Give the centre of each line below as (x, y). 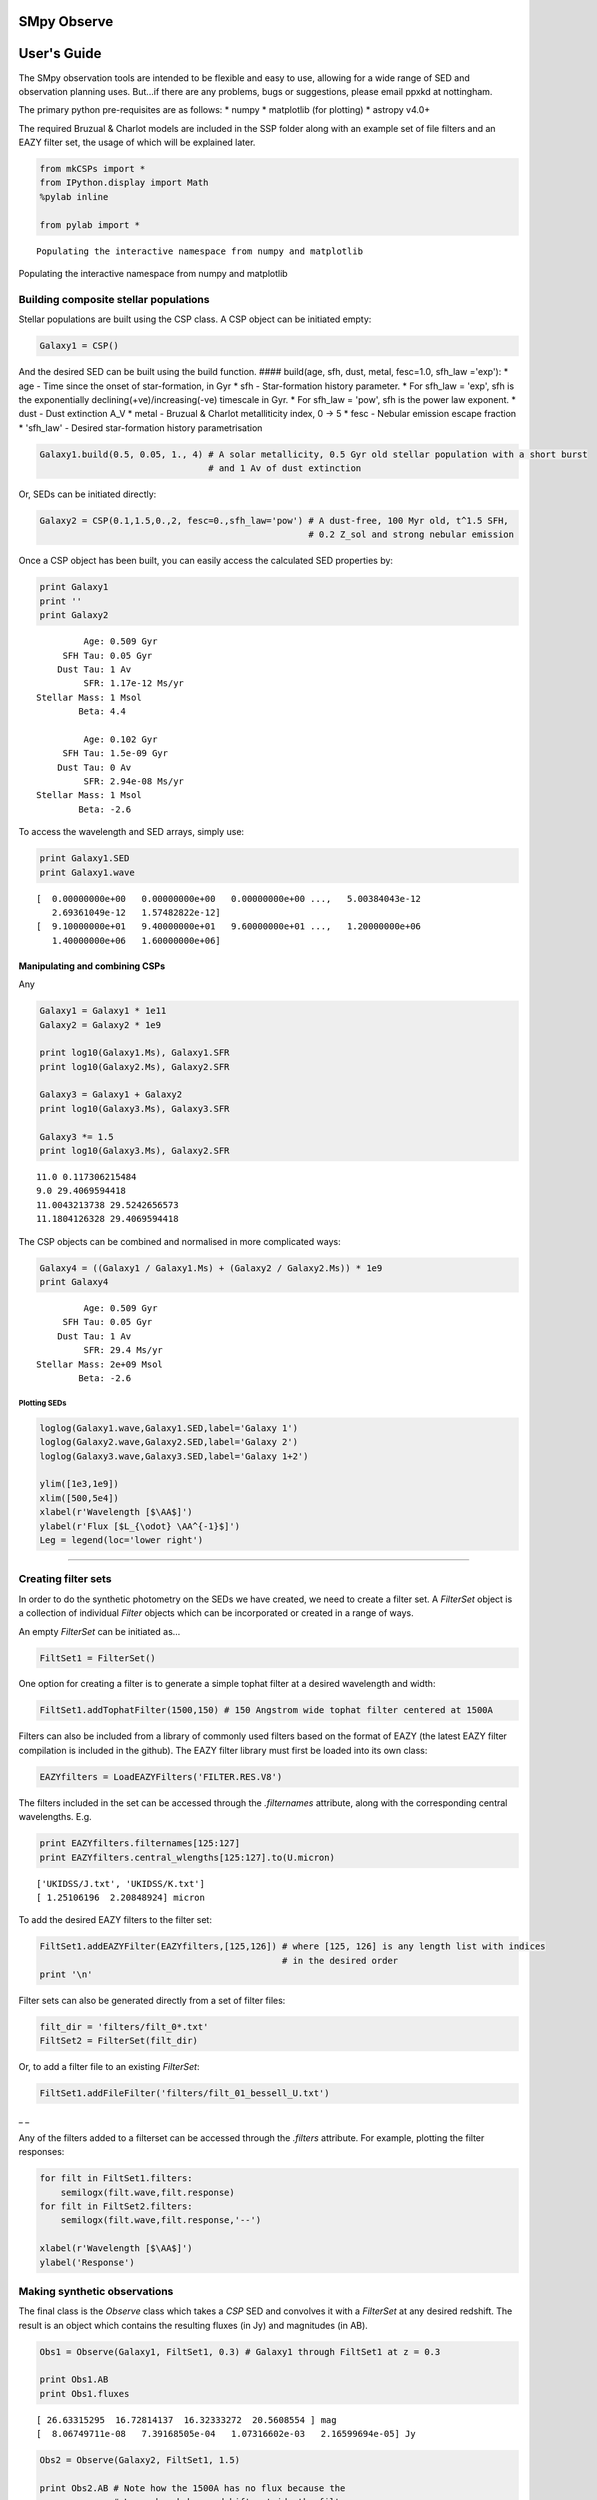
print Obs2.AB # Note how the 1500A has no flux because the (192, 2488)
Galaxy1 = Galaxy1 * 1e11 (103, 1011)
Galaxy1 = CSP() (79, 346)
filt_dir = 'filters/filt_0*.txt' (124, 2027)
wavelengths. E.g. (55, 1817)
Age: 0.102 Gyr (120, 739)
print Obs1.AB (74, 2379)
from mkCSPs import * (92, 169)
